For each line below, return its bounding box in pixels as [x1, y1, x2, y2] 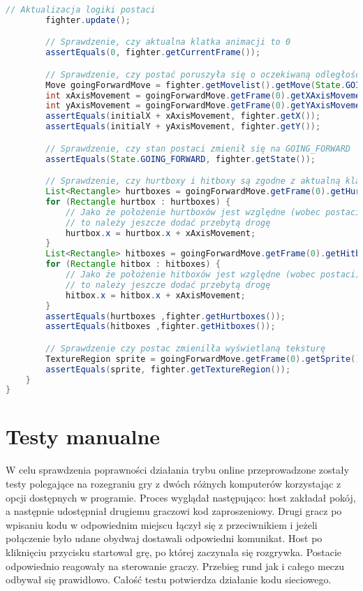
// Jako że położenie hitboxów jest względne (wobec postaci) [65, 270, 361, 279]
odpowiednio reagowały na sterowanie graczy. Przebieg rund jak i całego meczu [6, 558, 345, 573]
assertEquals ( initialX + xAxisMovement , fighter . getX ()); [45, 111, 321, 122]
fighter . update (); [45, 15, 131, 25]
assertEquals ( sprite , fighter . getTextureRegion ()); [45, 364, 291, 374]
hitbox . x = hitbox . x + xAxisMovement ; [65, 290, 246, 300]
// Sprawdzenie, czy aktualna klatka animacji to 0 [45, 37, 291, 48]
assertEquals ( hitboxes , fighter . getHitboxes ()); [45, 321, 276, 332]
